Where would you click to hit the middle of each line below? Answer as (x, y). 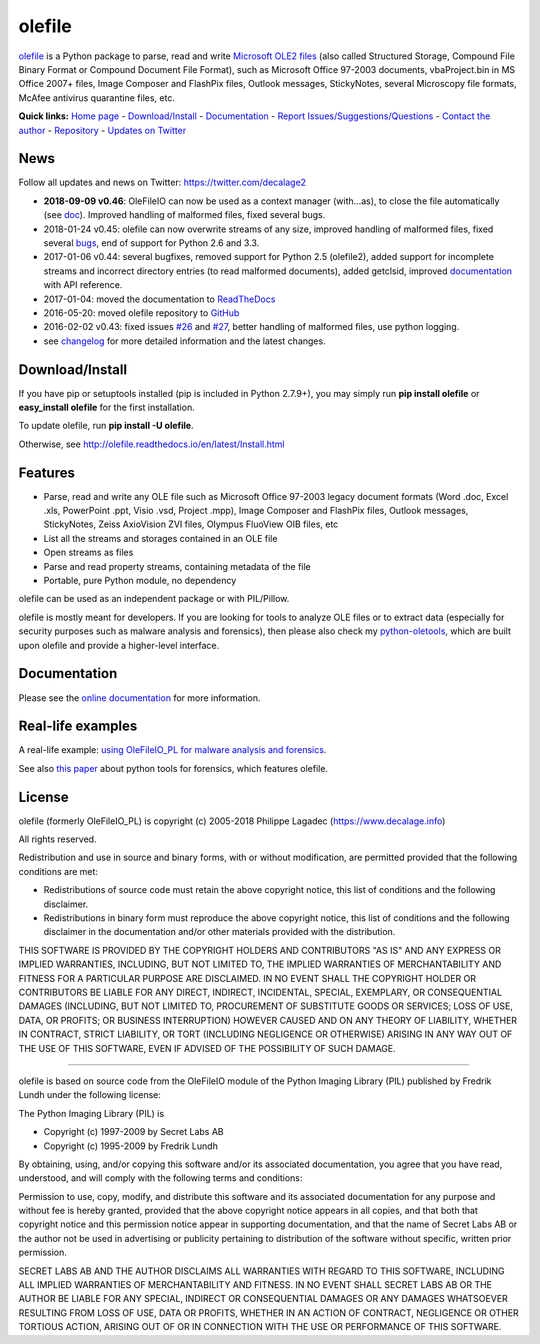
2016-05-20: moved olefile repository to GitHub (141, 312)
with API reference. (83, 285)
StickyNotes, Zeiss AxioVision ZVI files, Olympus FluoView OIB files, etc (191, 524)
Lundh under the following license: (90, 1095)
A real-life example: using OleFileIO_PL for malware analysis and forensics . (172, 750)
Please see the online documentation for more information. (139, 697)
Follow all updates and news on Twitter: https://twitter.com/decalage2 (162, 182)
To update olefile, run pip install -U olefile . (106, 426)
